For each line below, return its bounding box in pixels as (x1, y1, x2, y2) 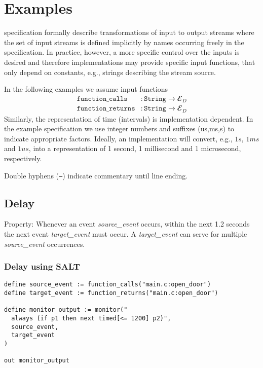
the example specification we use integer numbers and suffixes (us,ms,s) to (4, 123, 235, 134)
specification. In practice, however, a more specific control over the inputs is (4, 47, 240, 57)
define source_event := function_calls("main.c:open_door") (4, 281, 211, 288)
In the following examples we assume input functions (4, 84, 168, 94)
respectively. (4, 153, 42, 164)
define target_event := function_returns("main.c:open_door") (4, 289, 218, 297)
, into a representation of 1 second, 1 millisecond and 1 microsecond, (28, 143, 241, 154)
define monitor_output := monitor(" (4, 306, 128, 314)
